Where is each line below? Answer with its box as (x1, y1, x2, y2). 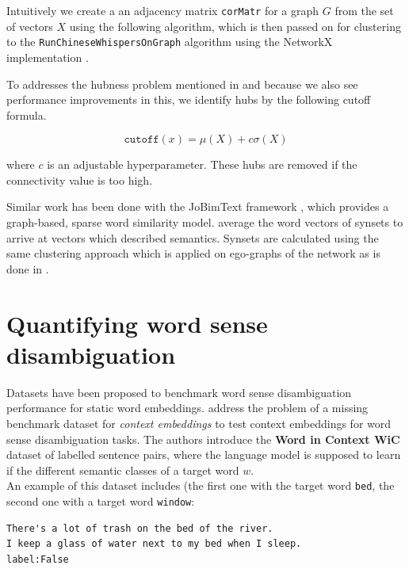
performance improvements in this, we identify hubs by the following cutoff (6, 91, 371, 108)
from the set (334, 2, 394, 18)
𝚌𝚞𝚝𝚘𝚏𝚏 (124, 134, 159, 146)
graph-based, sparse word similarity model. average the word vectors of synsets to (6, 214, 403, 231)
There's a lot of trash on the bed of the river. (6, 522, 273, 534)
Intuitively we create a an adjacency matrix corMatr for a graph (6, 2, 319, 18)
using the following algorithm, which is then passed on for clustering (69, 17, 401, 34)
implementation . (6, 48, 89, 65)
